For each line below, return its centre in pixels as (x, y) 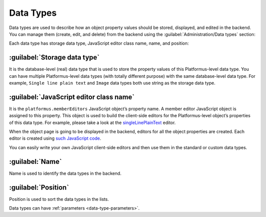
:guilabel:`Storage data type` (54, 57)
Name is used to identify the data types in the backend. (65, 173)
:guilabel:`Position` (39, 187)
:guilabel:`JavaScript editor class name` (72, 97)
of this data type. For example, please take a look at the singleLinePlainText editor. (92, 123)
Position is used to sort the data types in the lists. (59, 199)
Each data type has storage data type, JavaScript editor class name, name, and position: (99, 43)
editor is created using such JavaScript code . (55, 138)
